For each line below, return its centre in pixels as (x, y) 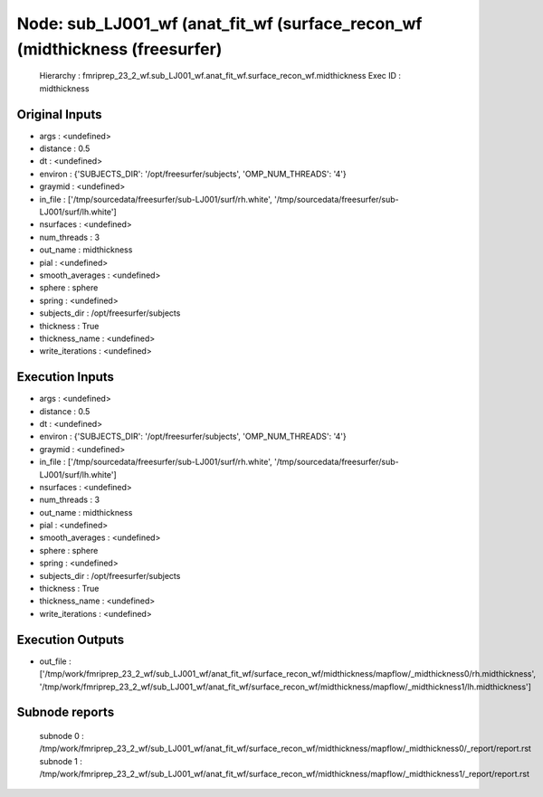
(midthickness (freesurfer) (119, 49)
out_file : (55, 661)
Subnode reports (66, 712)
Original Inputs (59, 114)
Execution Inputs (66, 377)
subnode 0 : (62, 735)
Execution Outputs (71, 639)
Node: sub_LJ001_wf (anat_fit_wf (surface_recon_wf (219, 24)
